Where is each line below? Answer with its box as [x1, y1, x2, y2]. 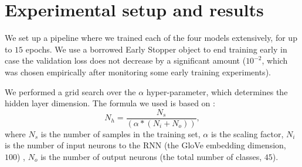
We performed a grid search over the [5, 85, 136, 98]
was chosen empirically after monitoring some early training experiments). [5, 65, 271, 78]
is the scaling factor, [211, 127, 284, 140]
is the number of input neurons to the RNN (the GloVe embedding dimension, [5, 139, 286, 151]
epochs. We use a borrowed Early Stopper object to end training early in [25, 43, 287, 55]
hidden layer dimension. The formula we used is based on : [5, 97, 215, 109]
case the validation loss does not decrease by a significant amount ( [5, 54, 246, 67]
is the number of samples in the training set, [40, 127, 201, 140]
